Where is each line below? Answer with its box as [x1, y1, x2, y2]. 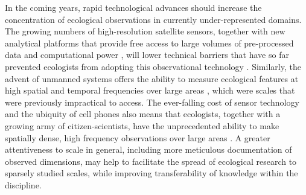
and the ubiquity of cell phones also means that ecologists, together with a [5, 107, 281, 120]
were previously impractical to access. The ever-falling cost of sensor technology [5, 95, 299, 108]
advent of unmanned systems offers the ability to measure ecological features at [5, 72, 299, 85]
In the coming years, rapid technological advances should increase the [5, 1, 262, 13]
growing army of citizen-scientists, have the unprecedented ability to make [5, 119, 279, 132]
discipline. [5, 178, 42, 191]
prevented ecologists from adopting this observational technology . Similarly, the [5, 60, 301, 72]
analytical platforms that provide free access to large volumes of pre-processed [5, 36, 294, 49]
